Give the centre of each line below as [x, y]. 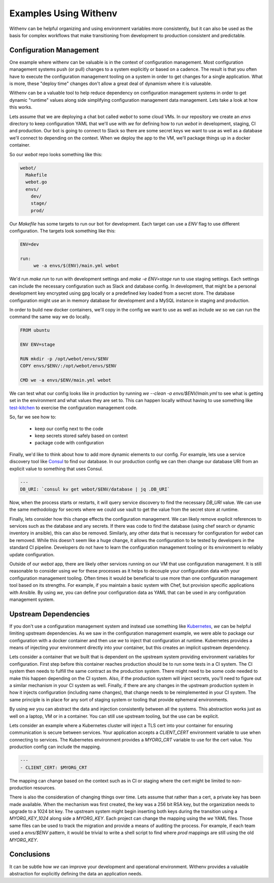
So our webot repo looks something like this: [56, 154]
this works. [21, 107]
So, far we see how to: [33, 417]
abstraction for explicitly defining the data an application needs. [76, 873]
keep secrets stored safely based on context [81, 436]
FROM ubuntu [35, 330]
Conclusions [30, 854]
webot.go [36, 182]
